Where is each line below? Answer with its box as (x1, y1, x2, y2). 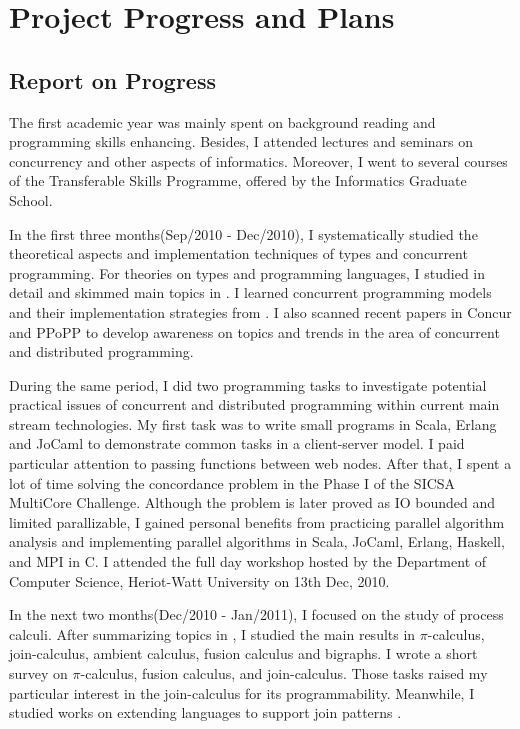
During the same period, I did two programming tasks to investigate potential (9, 374, 487, 395)
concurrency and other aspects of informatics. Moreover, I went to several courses (9, 150, 508, 171)
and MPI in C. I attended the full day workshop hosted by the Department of (9, 551, 487, 572)
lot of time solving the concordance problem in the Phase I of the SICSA (9, 472, 456, 493)
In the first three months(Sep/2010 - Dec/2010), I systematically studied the (9, 223, 478, 244)
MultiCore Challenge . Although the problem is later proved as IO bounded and (9, 492, 496, 513)
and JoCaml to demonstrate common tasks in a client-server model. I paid (9, 433, 465, 454)
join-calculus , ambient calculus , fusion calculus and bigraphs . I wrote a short (9, 643, 478, 664)
